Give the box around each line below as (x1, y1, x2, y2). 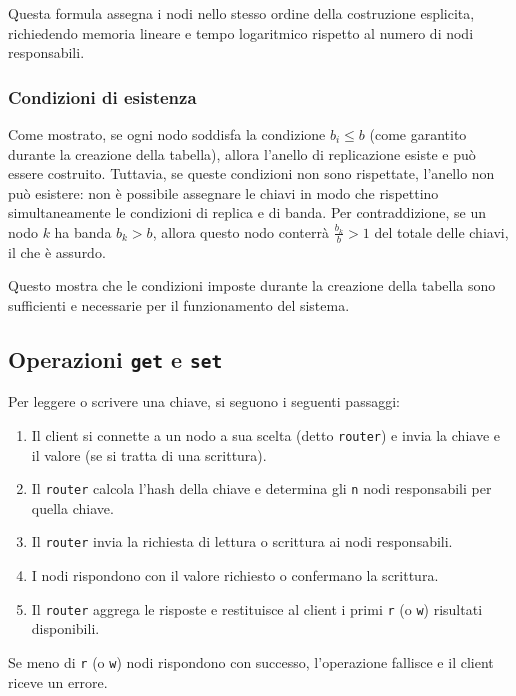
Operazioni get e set (8, 343, 223, 374)
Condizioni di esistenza (8, 84, 197, 109)
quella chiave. (31, 497, 114, 518)
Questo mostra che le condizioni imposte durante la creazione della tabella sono (8, 275, 496, 296)
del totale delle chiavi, (374, 221, 509, 242)
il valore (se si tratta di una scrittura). (31, 444, 267, 465)
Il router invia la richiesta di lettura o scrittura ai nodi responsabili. (31, 531, 453, 552)
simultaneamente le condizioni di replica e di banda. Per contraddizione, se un (8, 202, 487, 223)
